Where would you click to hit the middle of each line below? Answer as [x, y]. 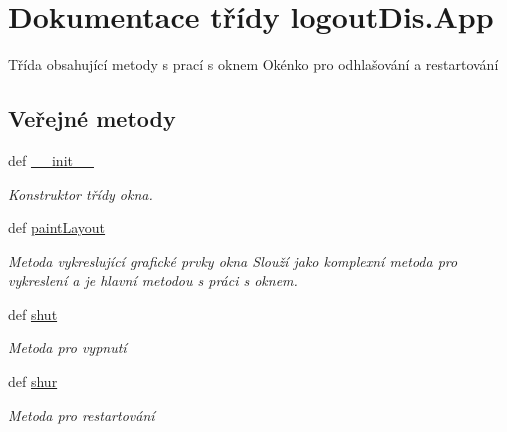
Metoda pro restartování [81, 414]
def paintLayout [57, 227]
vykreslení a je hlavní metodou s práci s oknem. [153, 280]
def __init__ [51, 159]
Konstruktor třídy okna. [80, 193]
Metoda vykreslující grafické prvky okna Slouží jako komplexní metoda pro [233, 260]
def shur [33, 381]
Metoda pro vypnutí [67, 347]
